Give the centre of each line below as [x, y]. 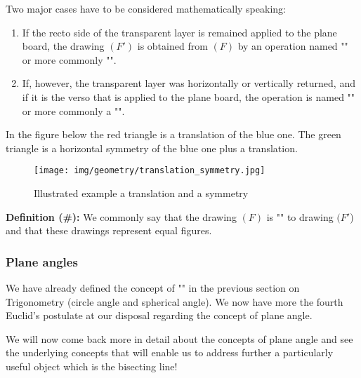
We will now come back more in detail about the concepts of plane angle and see [179, 338]
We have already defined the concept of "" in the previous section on [153, 288]
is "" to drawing [300, 216]
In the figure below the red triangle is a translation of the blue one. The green [173, 134]
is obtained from [172, 46]
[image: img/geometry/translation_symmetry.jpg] [150, 171]
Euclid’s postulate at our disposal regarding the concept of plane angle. [159, 315]
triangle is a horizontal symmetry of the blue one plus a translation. [152, 148]
